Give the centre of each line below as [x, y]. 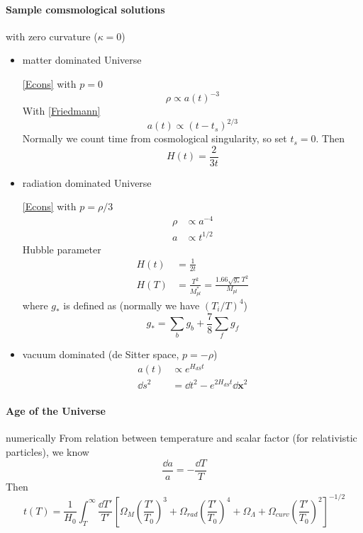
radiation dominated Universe [87, 182]
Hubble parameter [62, 249]
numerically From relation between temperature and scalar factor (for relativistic [181, 438]
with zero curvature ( [52, 36]
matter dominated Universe [82, 60]
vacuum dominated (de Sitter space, [101, 354]
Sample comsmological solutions [85, 9]
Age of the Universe [56, 411]
